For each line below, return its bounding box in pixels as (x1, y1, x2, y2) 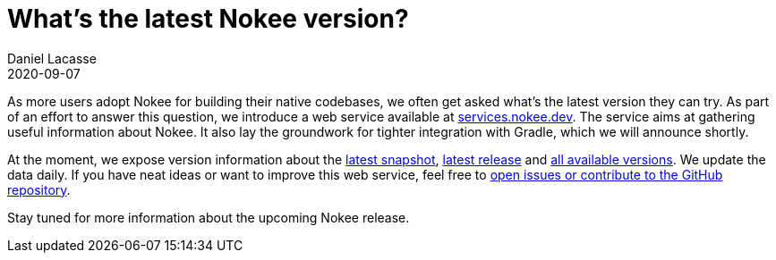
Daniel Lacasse (7, 50, 97, 66)
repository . (7, 181, 71, 197)
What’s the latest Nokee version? (7, 4, 409, 34)
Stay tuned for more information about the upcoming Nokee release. (7, 209, 410, 225)
